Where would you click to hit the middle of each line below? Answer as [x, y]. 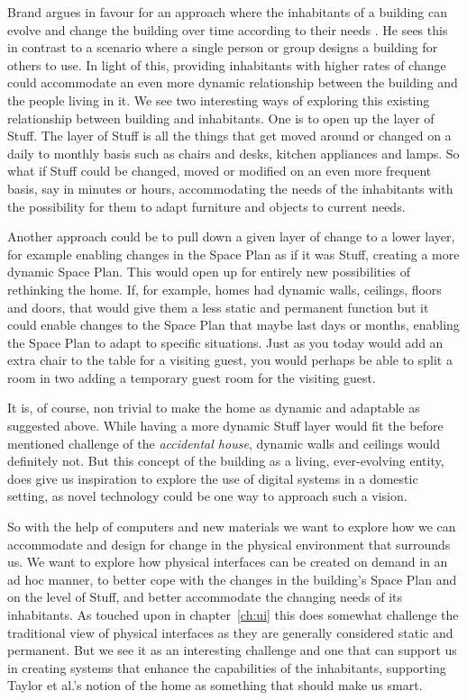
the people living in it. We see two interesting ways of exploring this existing [219, 100]
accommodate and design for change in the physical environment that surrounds [229, 544]
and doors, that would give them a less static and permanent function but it [218, 307]
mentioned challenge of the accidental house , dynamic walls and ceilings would [224, 443]
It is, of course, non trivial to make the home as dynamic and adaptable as [214, 408]
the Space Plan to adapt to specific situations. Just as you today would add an [225, 342]
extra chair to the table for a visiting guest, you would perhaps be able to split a [230, 360]
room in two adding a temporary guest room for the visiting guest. [192, 377]
